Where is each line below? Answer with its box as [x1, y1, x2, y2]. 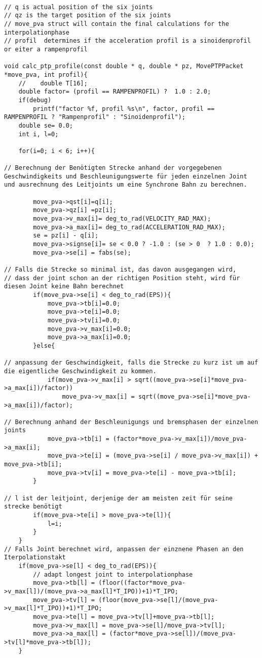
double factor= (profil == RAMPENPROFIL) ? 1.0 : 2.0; [18, 88, 211, 96]
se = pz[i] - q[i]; [33, 232, 99, 240]
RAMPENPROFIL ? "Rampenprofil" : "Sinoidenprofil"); [4, 113, 185, 121]
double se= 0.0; [18, 122, 73, 129]
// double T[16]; [18, 79, 88, 87]
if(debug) [18, 96, 52, 104]
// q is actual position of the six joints [4, 3, 153, 11]
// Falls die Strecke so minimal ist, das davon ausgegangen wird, [4, 266, 237, 273]
